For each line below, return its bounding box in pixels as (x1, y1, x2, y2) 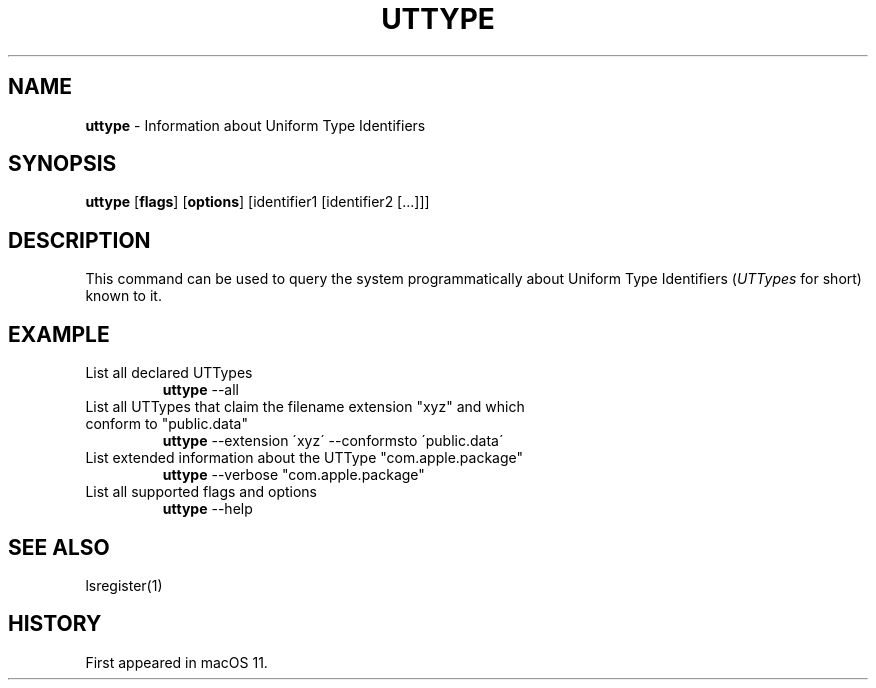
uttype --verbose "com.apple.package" (162, 466, 425, 484)
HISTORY (8, 611, 102, 637)
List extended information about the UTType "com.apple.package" (85, 449, 524, 467)
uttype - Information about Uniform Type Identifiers (85, 116, 426, 134)
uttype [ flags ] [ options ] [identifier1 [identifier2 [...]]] (85, 193, 430, 211)
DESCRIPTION (8, 227, 151, 253)
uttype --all (162, 381, 239, 399)
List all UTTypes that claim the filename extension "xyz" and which (85, 398, 525, 416)
